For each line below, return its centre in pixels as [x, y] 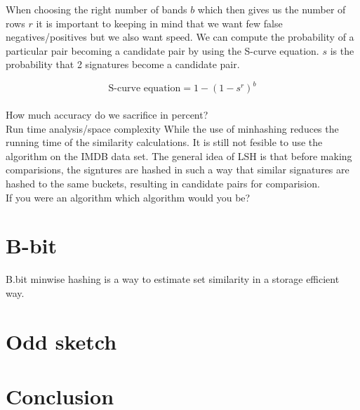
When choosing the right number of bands [96, 9]
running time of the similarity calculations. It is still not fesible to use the [164, 142]
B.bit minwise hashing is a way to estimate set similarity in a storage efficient [173, 279]
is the [342, 50]
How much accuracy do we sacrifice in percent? [107, 115]
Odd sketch [61, 341]
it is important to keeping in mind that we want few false [159, 23]
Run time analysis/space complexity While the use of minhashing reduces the [172, 128]
